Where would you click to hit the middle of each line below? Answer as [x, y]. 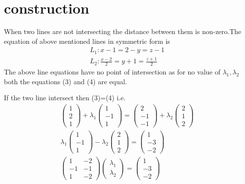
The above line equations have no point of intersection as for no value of [112, 71]
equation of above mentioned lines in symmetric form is [87, 41]
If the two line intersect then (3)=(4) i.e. [65, 98]
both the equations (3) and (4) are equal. [66, 81]
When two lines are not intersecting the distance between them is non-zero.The [123, 31]
